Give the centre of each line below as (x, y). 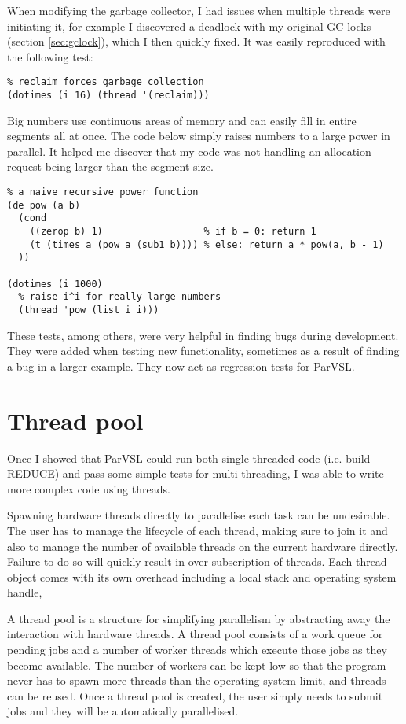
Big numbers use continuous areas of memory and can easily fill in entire (182, 120)
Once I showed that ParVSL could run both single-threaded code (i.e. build (189, 458)
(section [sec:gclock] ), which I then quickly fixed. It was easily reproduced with (196, 41)
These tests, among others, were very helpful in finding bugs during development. (203, 335)
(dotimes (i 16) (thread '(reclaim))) (108, 96)
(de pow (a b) (44, 205)
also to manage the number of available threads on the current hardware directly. (203, 546)
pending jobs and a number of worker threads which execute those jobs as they (197, 650)
